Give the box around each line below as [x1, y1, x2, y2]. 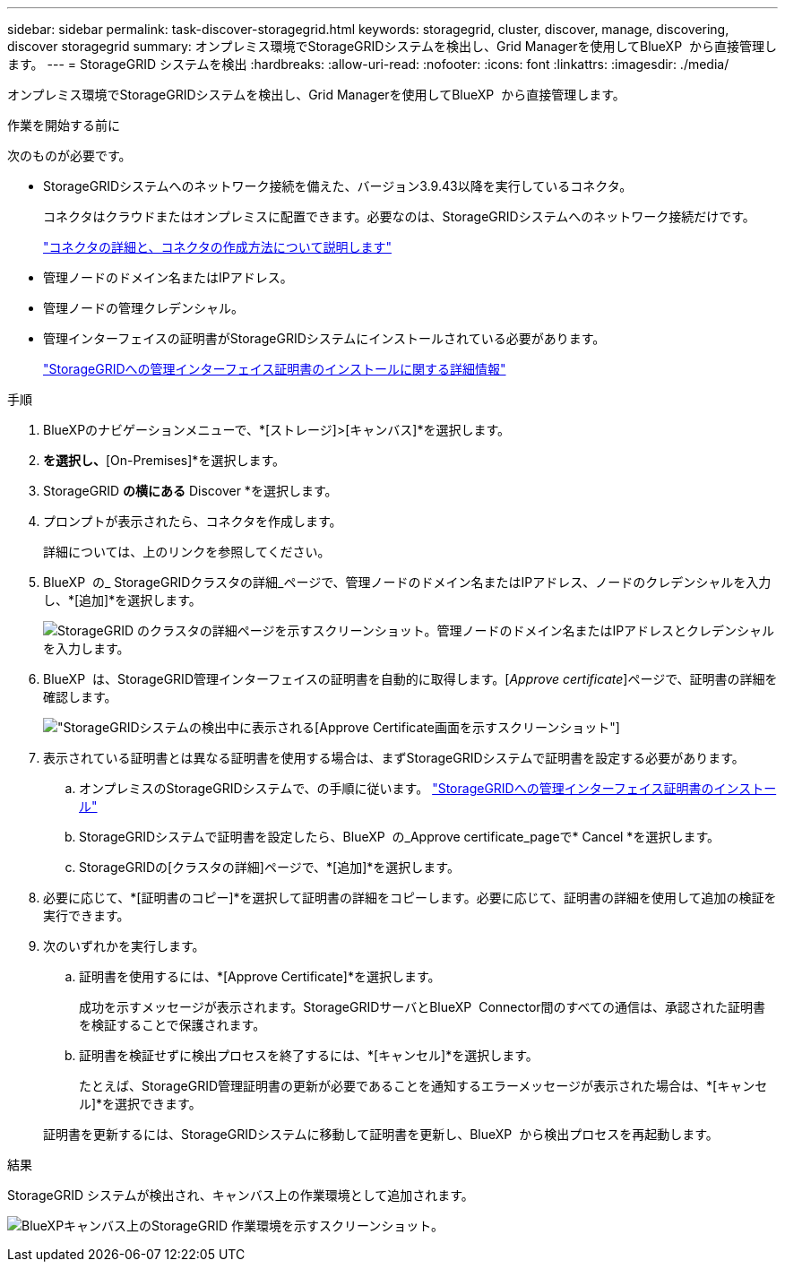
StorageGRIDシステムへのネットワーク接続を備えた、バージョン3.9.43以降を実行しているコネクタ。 [43, 178, 633, 194]
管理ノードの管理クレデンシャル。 [43, 300, 244, 315]
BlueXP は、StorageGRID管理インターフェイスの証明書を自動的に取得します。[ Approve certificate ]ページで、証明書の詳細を [43, 671, 778, 686]
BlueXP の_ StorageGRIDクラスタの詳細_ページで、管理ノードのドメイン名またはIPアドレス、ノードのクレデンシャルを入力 [43, 574, 772, 590]
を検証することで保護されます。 [79, 1017, 266, 1032]
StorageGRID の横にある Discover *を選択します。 [43, 483, 338, 498]
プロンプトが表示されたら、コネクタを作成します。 [43, 514, 342, 529]
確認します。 [43, 689, 117, 704]
